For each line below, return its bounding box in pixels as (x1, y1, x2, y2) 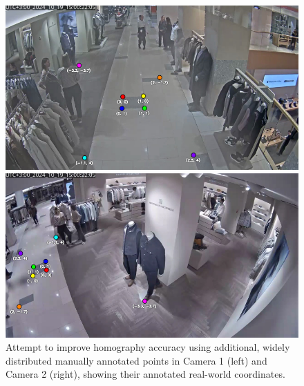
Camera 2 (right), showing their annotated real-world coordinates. (6, 367, 285, 381)
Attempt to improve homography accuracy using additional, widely (6, 340, 290, 354)
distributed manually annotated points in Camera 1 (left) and (6, 353, 267, 367)
